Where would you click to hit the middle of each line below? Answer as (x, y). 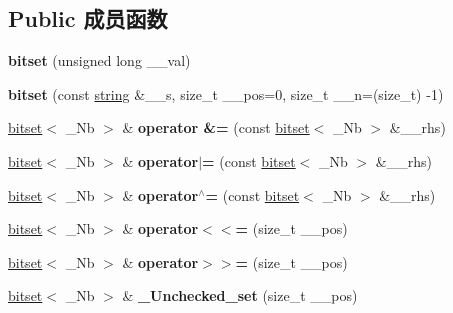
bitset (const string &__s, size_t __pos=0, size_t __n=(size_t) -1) (226, 93)
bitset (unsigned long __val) (99, 60)
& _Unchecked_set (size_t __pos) (240, 295)
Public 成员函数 (88, 18)
